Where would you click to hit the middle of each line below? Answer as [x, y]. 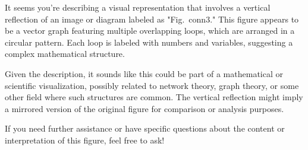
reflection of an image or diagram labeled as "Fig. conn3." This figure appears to [152, 19]
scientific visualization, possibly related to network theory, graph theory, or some [152, 85]
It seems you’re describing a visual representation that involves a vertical [138, 7]
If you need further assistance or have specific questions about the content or [145, 128]
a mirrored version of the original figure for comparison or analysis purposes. [144, 108]
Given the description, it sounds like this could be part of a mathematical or [144, 73]
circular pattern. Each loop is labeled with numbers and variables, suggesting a [149, 42]
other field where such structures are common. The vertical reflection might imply [154, 97]
